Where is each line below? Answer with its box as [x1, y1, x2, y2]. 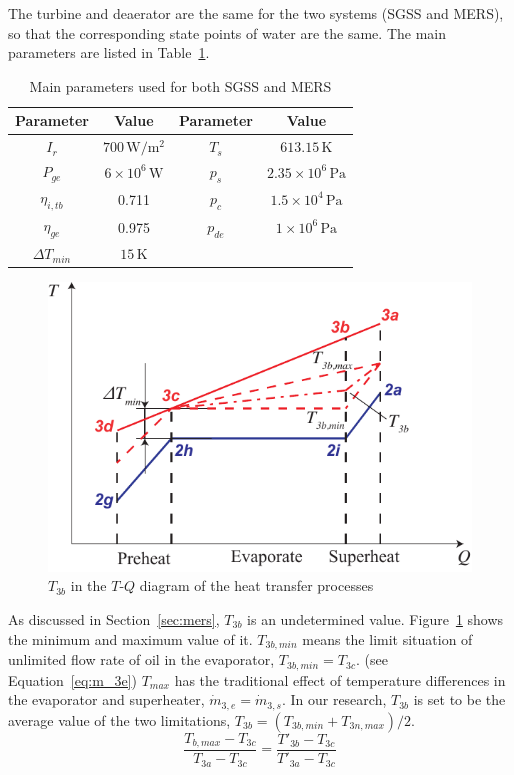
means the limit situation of [302, 628, 473, 649]
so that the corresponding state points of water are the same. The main [8, 22, 447, 43]
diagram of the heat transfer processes [139, 575, 374, 596]
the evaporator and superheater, [8, 689, 205, 710]
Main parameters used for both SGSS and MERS [29, 75, 332, 96]
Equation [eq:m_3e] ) [8, 669, 137, 690]
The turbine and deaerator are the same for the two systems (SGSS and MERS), [8, 3, 504, 23]
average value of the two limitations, [8, 709, 231, 730]
